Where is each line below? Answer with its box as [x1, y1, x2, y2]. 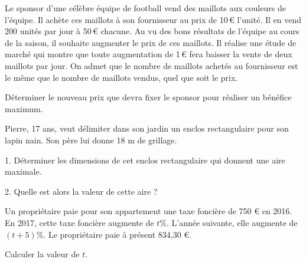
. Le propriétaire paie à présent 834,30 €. [43, 228, 192, 240]
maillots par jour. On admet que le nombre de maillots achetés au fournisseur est [5, 59, 298, 71]
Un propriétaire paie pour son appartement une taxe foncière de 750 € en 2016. [5, 205, 292, 217]
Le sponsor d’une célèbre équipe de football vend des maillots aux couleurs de [5, 2, 286, 14]
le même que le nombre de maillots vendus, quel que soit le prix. [5, 71, 238, 83]
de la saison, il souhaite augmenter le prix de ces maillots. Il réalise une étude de [5, 36, 297, 48]
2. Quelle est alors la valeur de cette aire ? [5, 185, 158, 197]
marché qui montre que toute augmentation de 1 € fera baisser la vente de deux [5, 48, 292, 60]
